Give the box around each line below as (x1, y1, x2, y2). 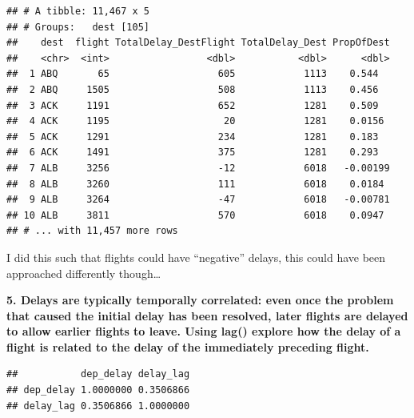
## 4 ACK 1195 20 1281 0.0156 (6, 115, 384, 127)
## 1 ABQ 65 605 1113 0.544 (6, 68, 379, 80)
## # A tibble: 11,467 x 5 (6, 6, 149, 17)
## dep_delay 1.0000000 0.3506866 (6, 384, 190, 396)
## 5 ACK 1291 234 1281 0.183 (6, 131, 379, 143)
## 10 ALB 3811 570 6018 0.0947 (6, 209, 384, 221)
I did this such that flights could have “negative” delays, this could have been (6, 248, 386, 265)
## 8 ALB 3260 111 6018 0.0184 (6, 178, 384, 190)
